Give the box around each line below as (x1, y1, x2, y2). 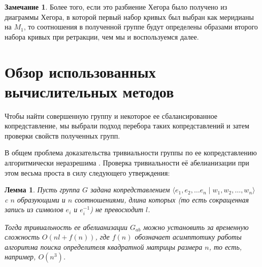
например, (5, 251, 36, 262)
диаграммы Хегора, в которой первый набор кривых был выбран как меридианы (5, 11, 254, 22)
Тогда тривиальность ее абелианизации (5, 221, 128, 232)
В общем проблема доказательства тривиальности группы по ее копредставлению (5, 147, 257, 158)
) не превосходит (90, 204, 144, 215)
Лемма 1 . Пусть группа (5, 184, 80, 195)
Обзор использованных (5, 61, 156, 82)
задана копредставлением (90, 184, 170, 195)
